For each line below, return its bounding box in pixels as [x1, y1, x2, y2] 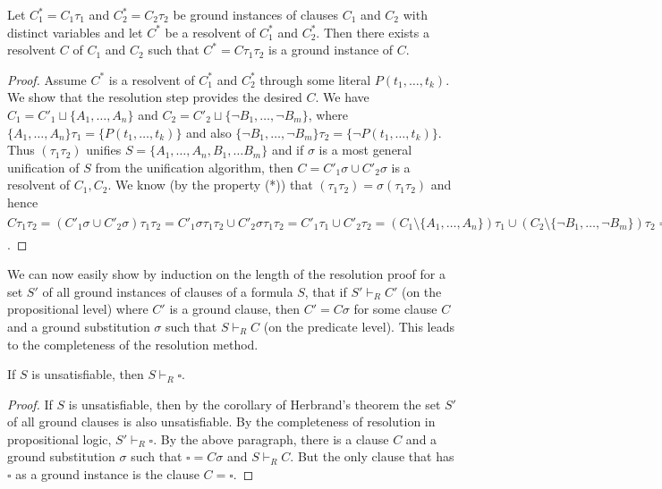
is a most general [318, 140, 412, 159]
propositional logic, [7, 429, 112, 448]
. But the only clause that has [290, 447, 454, 466]
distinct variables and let [7, 22, 143, 41]
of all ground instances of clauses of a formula [42, 282, 293, 300]
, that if [304, 282, 347, 300]
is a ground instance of [268, 40, 394, 59]
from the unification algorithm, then [95, 157, 293, 176]
